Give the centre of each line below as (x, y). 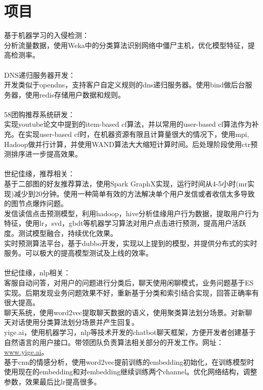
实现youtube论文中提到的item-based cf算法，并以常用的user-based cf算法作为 (128, 124)
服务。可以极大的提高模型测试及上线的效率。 (78, 253)
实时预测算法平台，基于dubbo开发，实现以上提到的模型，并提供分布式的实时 (131, 243)
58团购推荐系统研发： (39, 114)
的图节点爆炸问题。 (36, 203)
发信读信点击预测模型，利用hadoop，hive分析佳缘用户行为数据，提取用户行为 (131, 213)
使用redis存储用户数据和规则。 (75, 94)
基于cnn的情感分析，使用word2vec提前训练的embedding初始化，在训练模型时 (129, 361)
